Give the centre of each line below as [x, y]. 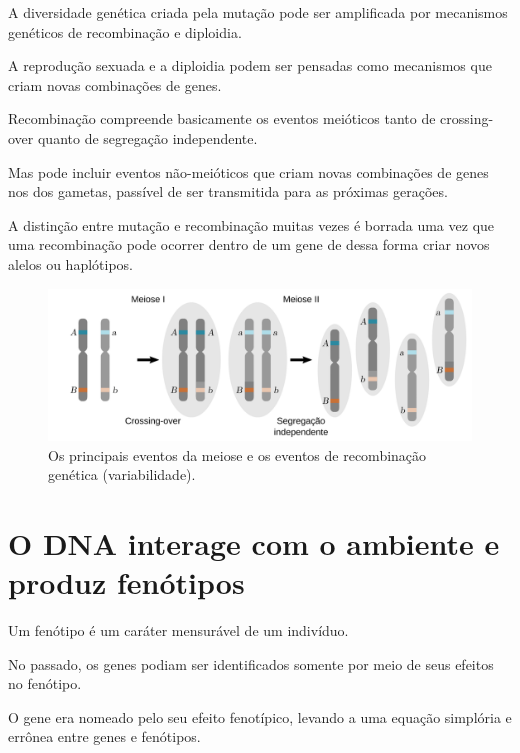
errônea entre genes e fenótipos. [104, 736]
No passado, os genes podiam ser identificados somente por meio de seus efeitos [251, 663]
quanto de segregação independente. [147, 137]
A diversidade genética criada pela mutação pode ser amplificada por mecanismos [258, 12]
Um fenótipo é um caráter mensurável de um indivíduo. [178, 630]
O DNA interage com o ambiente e [254, 542]
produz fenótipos [126, 582]
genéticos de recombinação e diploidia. [125, 31]
